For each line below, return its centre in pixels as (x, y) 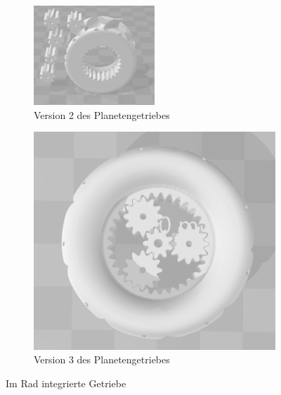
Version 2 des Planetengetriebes (102, 114)
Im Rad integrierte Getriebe (66, 383)
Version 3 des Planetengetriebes (102, 359)
